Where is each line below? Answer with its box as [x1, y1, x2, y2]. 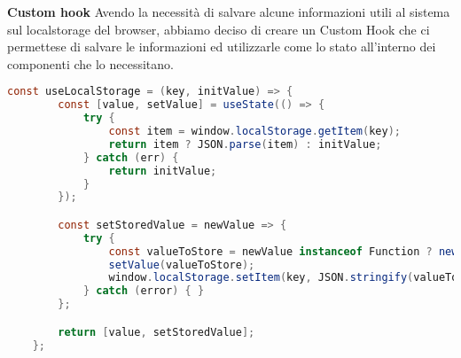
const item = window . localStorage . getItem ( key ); [108, 125, 401, 137]
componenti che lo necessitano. [7, 54, 174, 73]
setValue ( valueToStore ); [108, 258, 255, 271]
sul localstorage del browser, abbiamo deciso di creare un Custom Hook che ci [7, 19, 430, 38]
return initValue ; [108, 164, 217, 177]
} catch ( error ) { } [82, 284, 205, 298]
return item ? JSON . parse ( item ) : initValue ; [108, 137, 382, 151]
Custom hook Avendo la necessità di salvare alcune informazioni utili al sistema [7, 3, 450, 20]
